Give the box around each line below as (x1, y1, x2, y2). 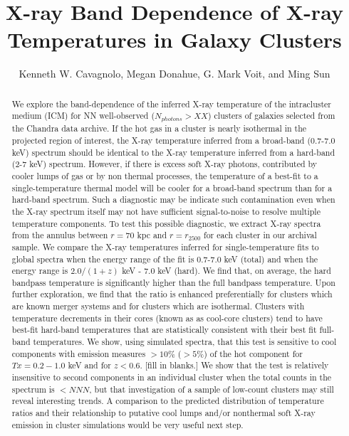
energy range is (11, 265, 68, 277)
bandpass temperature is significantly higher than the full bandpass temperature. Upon (11, 276, 335, 288)
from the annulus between (11, 229, 108, 241)
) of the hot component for (204, 347, 303, 359)
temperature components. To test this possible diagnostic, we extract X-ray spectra (11, 217, 321, 229)
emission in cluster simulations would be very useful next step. (11, 418, 244, 430)
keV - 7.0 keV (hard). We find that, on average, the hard (122, 265, 331, 277)
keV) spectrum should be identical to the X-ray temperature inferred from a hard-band (11, 146, 335, 158)
